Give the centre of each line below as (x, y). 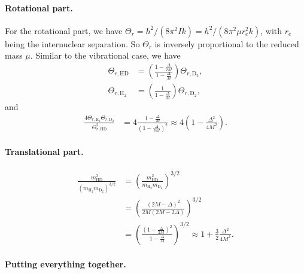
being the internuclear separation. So (72, 43)
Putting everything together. (66, 264)
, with (271, 30)
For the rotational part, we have (64, 30)
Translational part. (44, 152)
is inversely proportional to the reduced (227, 43)
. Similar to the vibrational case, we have (105, 55)
